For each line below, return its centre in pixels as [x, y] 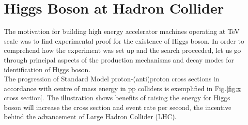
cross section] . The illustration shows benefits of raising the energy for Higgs [117, 98]
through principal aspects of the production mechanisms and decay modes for [119, 59]
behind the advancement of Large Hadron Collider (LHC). [90, 117]
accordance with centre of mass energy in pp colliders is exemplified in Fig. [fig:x [123, 88]
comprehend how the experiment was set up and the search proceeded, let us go [123, 50]
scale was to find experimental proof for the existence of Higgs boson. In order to [124, 40]
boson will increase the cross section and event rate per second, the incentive [118, 107]
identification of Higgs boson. [47, 69]
